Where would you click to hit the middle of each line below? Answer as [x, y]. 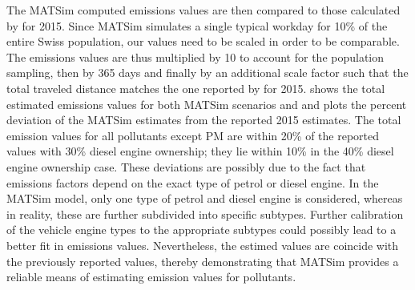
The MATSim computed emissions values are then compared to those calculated [203, 10]
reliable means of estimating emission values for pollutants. [151, 277]
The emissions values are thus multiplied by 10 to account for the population [195, 56]
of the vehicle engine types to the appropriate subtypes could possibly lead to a [201, 230]
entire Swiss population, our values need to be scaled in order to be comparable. [203, 41]
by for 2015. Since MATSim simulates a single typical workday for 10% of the [197, 25]
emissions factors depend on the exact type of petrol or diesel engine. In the [193, 182]
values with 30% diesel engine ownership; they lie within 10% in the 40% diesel [200, 151]
